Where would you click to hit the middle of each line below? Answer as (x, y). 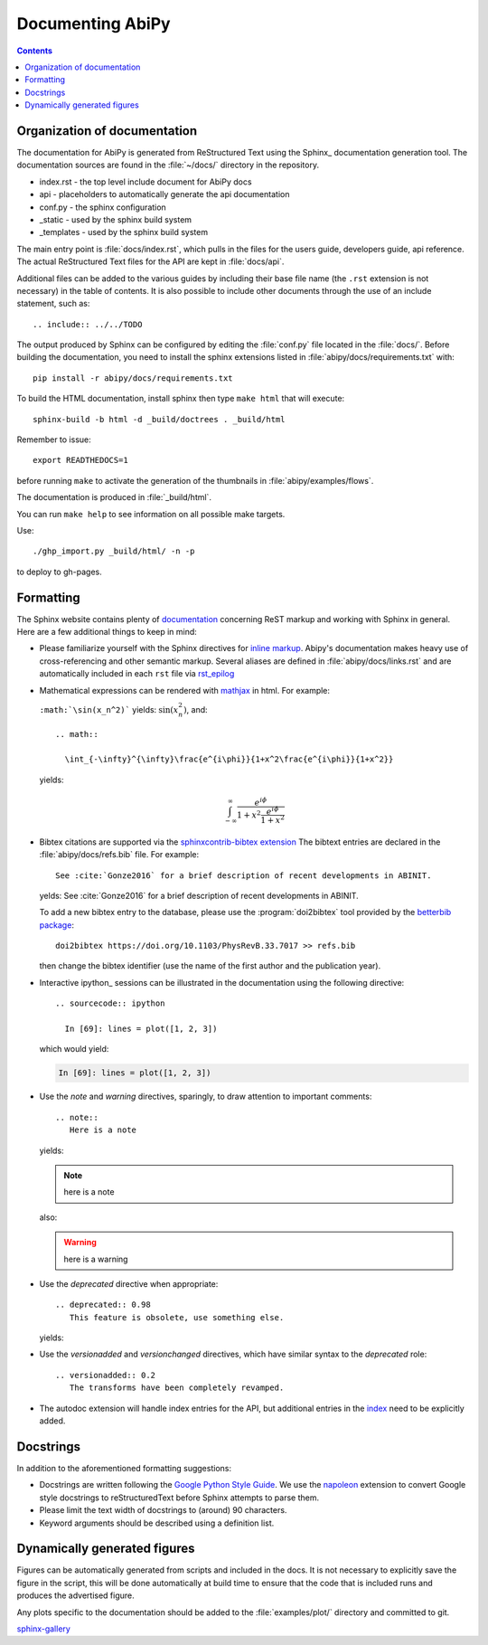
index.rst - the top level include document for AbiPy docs (145, 182)
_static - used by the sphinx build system (116, 219)
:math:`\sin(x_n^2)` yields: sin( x (109, 709)
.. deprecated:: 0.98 (103, 1305)
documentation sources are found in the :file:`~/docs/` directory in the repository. (168, 165)
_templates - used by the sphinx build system (123, 232)
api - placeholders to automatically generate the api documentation (164, 194)
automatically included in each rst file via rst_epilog (137, 674)
